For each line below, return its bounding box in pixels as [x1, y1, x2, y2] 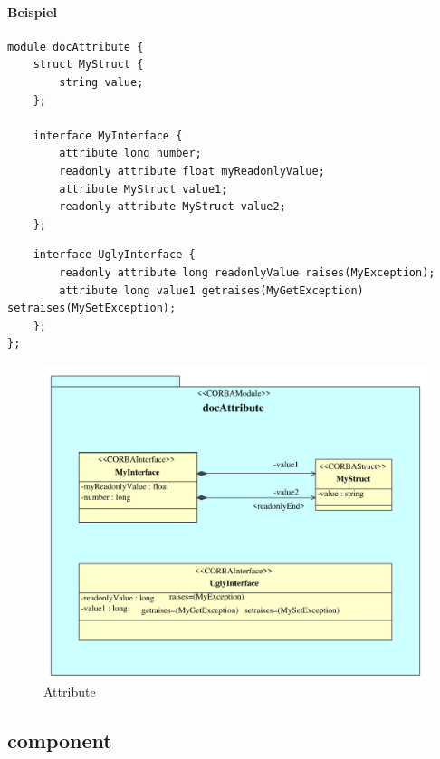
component [7, 726, 112, 754]
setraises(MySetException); [7, 302, 177, 315]
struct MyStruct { [33, 58, 144, 72]
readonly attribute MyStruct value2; [59, 200, 286, 214]
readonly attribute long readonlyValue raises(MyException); [59, 265, 435, 279]
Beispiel [7, 2, 57, 21]
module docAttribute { [7, 40, 144, 53]
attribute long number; [59, 147, 202, 160]
